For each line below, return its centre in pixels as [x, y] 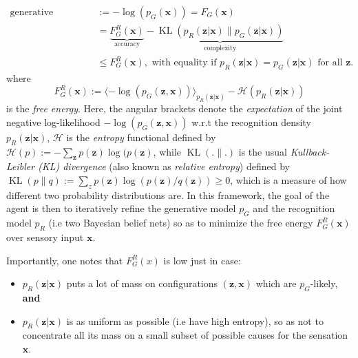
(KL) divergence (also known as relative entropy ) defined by [164, 166]
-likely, [324, 283]
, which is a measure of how [288, 180]
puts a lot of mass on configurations [142, 283]
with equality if [184, 63]
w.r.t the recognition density [251, 122]
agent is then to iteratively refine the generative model [121, 208]
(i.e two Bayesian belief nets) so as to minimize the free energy [181, 223]
